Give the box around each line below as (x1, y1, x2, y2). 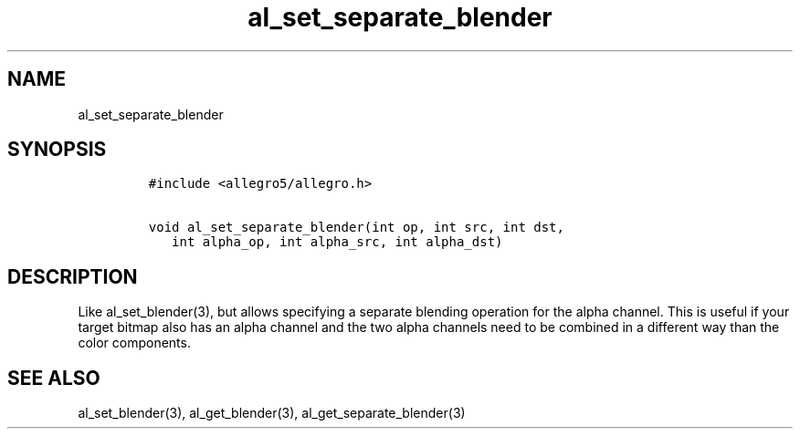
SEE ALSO (7, 366, 100, 389)
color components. (78, 335, 191, 351)
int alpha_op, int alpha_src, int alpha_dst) (172, 234, 503, 250)
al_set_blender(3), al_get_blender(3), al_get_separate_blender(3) (78, 405, 466, 421)
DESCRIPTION (7, 265, 138, 288)
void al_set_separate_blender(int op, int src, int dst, (148, 220, 564, 235)
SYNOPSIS (7, 138, 107, 161)
